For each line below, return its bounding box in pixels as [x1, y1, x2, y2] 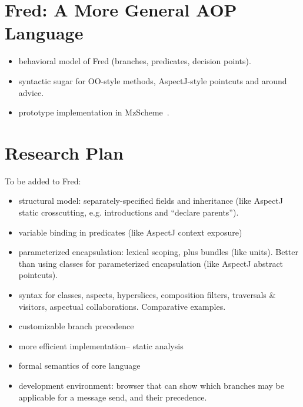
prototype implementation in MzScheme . [18, 106, 169, 118]
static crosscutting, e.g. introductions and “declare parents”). [18, 206, 239, 218]
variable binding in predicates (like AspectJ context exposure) [18, 226, 242, 238]
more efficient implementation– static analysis [18, 339, 184, 352]
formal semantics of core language [18, 359, 141, 372]
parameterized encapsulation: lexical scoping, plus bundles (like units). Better [18, 246, 298, 258]
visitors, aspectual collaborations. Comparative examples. [18, 300, 226, 312]
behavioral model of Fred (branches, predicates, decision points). [18, 55, 251, 67]
